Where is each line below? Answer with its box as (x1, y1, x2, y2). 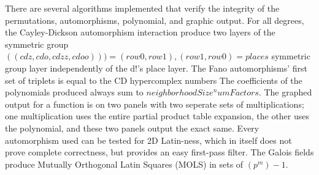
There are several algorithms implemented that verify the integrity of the (5, 2, 280, 14)
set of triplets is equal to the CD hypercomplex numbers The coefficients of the (5, 73, 302, 86)
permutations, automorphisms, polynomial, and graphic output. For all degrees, (5, 13, 304, 26)
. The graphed (258, 86, 312, 99)
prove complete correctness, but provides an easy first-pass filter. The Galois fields (5, 146, 314, 158)
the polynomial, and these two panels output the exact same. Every (5, 121, 259, 134)
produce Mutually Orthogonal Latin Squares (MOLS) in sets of (5, 157, 244, 170)
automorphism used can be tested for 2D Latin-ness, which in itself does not (5, 133, 292, 146)
